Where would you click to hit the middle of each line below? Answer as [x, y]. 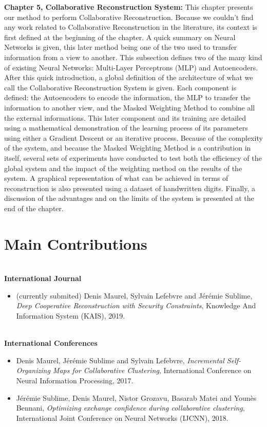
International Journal [43, 278]
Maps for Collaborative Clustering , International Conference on [152, 370]
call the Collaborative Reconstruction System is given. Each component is [120, 87]
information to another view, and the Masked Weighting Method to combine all [130, 107]
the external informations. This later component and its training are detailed [125, 117]
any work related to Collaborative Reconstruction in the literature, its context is [131, 27]
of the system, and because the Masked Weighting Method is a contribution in [128, 148]
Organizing [33, 370]
